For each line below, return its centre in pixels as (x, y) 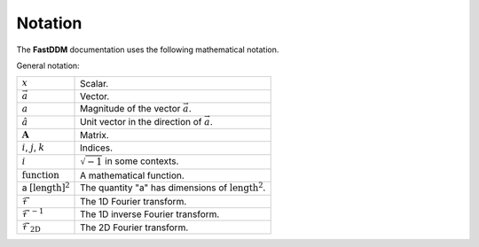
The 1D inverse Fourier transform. (150, 214)
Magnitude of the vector (130, 109)
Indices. (97, 148)
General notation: (48, 66)
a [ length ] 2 (46, 187)
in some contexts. (142, 161)
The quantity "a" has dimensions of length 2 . (173, 187)
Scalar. (94, 83)
